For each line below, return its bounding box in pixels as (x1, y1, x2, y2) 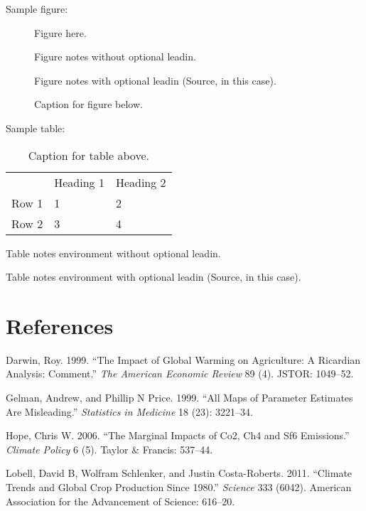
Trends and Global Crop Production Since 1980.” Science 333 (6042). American (6, 480, 352, 495)
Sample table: (6, 120, 65, 135)
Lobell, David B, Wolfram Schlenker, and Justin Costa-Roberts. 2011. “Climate (6, 466, 352, 480)
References (6, 311, 114, 340)
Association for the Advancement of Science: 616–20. (6, 493, 235, 508)
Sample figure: (6, 1, 68, 16)
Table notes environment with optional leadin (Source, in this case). (6, 269, 301, 284)
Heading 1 (54, 173, 104, 190)
